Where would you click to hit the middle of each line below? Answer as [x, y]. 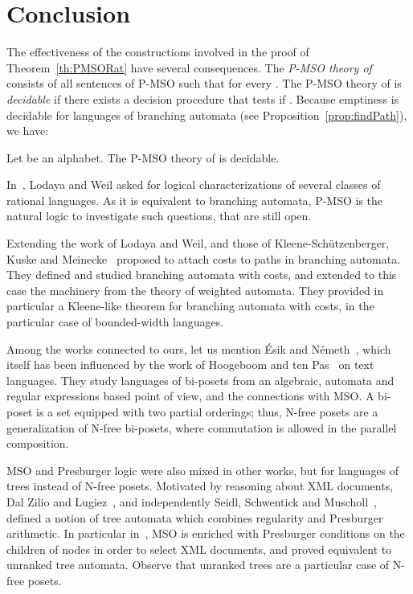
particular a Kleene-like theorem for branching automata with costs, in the [190, 306]
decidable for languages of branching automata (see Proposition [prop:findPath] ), [207, 115]
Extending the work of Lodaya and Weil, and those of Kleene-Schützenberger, [198, 243]
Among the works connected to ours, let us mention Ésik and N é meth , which [199, 348]
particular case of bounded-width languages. [115, 322]
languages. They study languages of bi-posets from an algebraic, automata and [200, 380]
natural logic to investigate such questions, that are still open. [159, 216]
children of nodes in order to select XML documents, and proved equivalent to [199, 549]
